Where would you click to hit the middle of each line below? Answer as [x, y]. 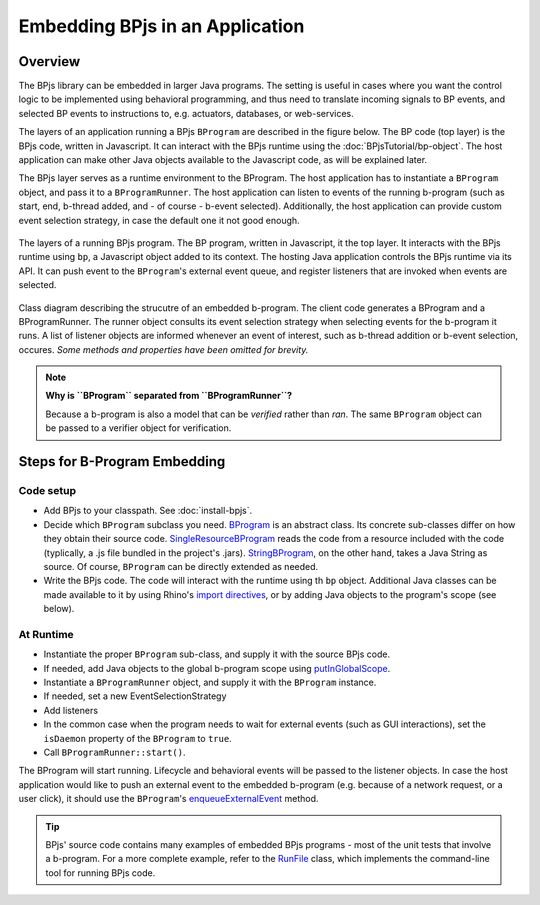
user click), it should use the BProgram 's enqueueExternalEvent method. [168, 799]
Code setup [47, 491]
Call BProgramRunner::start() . [114, 752]
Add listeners [71, 710]
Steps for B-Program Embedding [122, 461]
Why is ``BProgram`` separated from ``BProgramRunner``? [169, 396]
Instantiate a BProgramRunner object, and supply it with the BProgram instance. [210, 682]
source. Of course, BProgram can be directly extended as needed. [181, 566]
